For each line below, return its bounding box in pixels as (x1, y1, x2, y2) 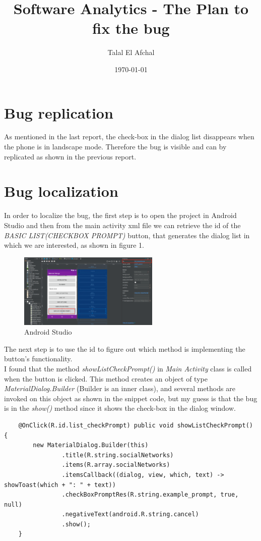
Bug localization (4, 181, 118, 201)
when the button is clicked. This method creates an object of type (4, 373, 208, 384)
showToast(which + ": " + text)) (4, 481, 116, 489)
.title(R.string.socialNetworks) (61, 451, 174, 459)
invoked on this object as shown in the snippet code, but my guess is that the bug (4, 393, 257, 403)
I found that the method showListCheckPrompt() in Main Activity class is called (4, 363, 252, 373)
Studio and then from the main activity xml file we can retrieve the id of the (4, 220, 241, 230)
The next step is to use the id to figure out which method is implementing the (4, 343, 245, 354)
